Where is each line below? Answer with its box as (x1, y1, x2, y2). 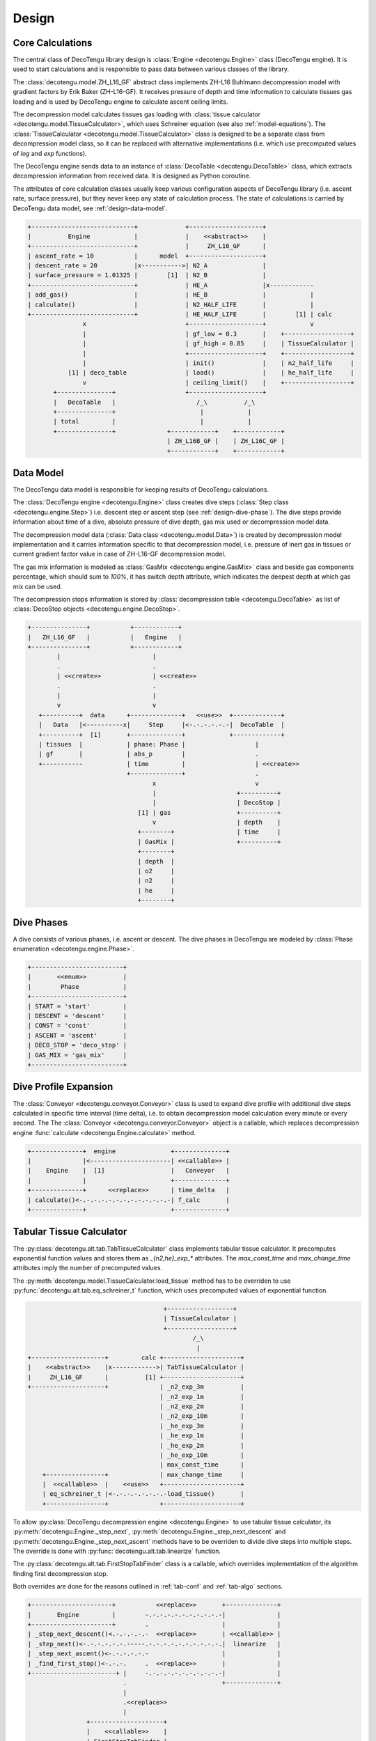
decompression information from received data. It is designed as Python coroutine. (13, 171, 251, 180)
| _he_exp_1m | (159, 1432, 244, 1439)
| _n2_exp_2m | (159, 1402, 244, 1410)
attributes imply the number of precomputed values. (13, 1264, 163, 1272)
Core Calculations (13, 37, 93, 49)
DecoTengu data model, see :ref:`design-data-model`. (13, 204, 168, 212)
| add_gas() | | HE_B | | (27, 291, 315, 299)
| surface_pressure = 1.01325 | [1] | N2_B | (27, 272, 267, 279)
